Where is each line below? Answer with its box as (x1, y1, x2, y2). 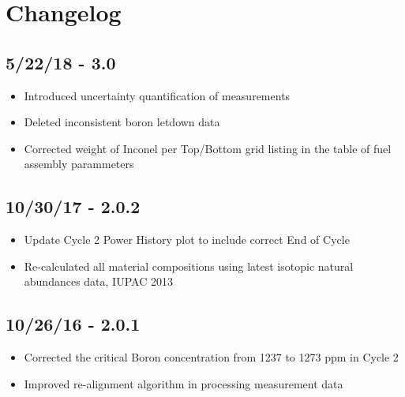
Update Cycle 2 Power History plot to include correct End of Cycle (24, 231, 350, 248)
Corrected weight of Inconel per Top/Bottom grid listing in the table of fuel (24, 140, 392, 156)
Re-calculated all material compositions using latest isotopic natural (24, 257, 354, 274)
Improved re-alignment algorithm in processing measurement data (24, 375, 343, 391)
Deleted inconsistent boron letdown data (24, 114, 220, 130)
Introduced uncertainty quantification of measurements (24, 87, 291, 103)
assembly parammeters (24, 155, 134, 172)
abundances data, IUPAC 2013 (24, 273, 173, 290)
